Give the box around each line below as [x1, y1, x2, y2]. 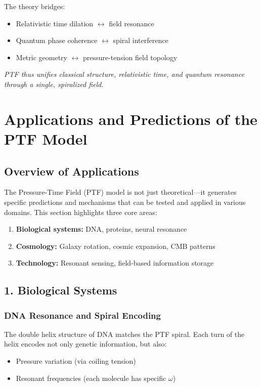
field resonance [109, 18, 154, 28]
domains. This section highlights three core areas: [4, 206, 157, 217]
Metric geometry [16, 52, 67, 62]
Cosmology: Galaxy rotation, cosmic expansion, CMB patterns [16, 240, 215, 251]
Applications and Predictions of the [4, 108, 257, 129]
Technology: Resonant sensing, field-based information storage [16, 257, 214, 268]
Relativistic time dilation [16, 18, 94, 28]
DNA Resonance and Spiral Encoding [4, 309, 161, 321]
